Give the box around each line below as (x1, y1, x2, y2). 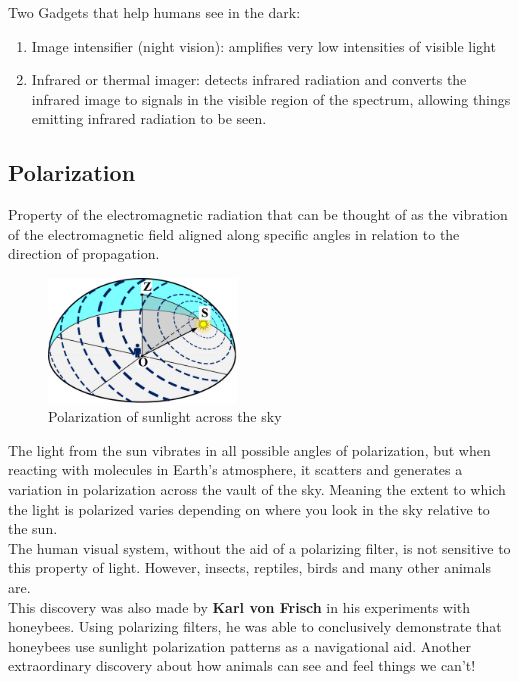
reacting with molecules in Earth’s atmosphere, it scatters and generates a (8, 459, 463, 480)
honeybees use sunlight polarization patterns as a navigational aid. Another (8, 635, 471, 656)
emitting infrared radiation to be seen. (31, 108, 267, 129)
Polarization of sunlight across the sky (48, 406, 282, 427)
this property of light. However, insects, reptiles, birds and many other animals (8, 557, 491, 578)
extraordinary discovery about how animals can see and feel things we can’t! (8, 655, 476, 676)
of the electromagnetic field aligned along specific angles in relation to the (8, 223, 460, 244)
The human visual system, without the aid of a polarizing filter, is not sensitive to (8, 537, 511, 558)
